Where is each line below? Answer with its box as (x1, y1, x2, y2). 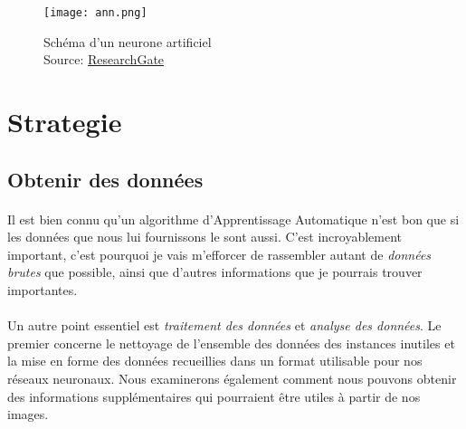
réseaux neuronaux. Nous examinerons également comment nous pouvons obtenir (7, 368, 457, 387)
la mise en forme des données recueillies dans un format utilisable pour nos (7, 351, 423, 370)
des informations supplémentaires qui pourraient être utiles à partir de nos (7, 386, 421, 405)
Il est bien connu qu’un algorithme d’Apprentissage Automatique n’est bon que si (7, 209, 460, 228)
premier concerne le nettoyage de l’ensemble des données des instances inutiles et (7, 333, 455, 352)
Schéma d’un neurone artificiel (43, 32, 212, 51)
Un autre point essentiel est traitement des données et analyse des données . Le (7, 316, 442, 335)
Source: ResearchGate (43, 50, 165, 69)
